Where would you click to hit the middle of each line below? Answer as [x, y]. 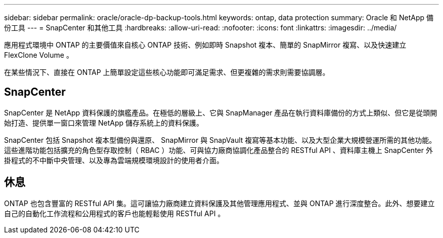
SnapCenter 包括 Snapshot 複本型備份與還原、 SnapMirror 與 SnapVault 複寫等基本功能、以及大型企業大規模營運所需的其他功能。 [220, 140]
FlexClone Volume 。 [39, 55]
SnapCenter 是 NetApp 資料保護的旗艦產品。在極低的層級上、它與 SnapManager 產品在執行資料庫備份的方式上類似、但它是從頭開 [221, 112]
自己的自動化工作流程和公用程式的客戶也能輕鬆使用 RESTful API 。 [115, 213]
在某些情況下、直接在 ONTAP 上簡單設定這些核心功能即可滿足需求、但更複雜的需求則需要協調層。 [167, 72]
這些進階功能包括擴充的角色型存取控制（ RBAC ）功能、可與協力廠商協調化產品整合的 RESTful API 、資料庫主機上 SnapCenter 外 [218, 150]
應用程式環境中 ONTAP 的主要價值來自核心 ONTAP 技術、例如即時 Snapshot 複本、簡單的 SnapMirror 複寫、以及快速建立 [205, 45]
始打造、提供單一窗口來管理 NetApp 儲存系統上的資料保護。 [104, 123]
